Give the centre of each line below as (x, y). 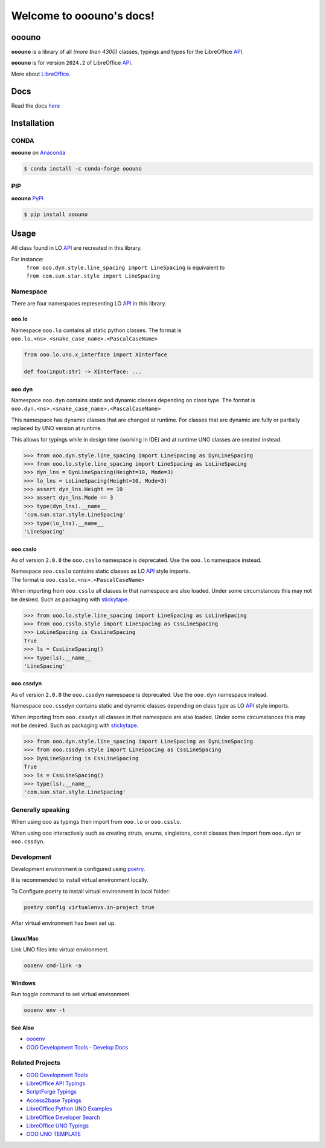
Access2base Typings (54, 1100)
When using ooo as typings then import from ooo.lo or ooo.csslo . (96, 822)
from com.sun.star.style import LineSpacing (93, 276)
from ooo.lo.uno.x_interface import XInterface (95, 355)
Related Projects (36, 1063)
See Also (23, 1028)
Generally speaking (40, 809)
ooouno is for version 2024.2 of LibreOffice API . (72, 63)
